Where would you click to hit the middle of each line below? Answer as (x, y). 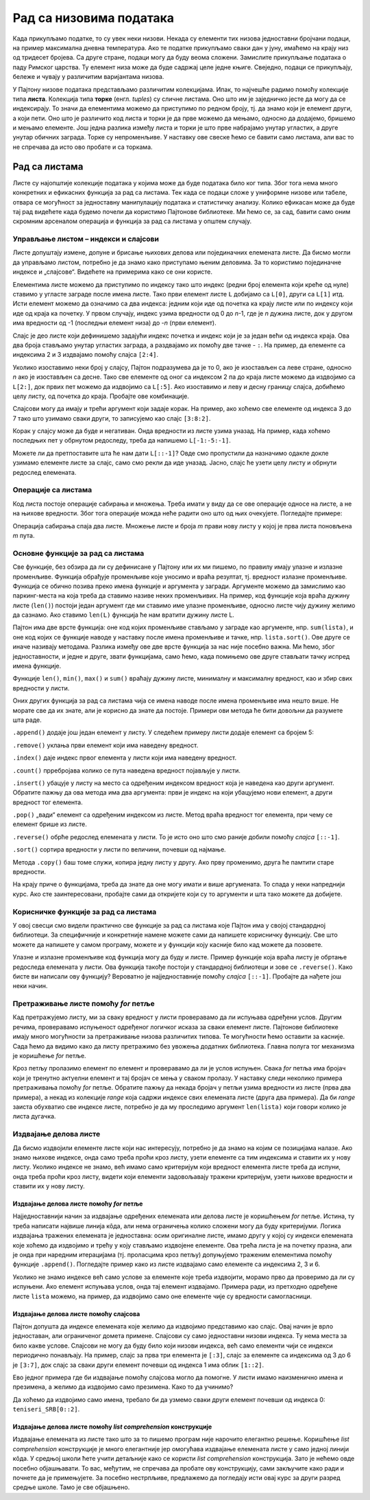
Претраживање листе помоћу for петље (84, 1004)
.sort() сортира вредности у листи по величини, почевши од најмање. (119, 849)
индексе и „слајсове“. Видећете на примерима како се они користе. (112, 272)
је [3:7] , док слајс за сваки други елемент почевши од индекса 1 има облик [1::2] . (138, 1365)
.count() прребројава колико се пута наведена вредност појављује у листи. (127, 770)
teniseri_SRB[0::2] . (46, 1409)
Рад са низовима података (94, 18)
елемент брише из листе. (50, 824)
